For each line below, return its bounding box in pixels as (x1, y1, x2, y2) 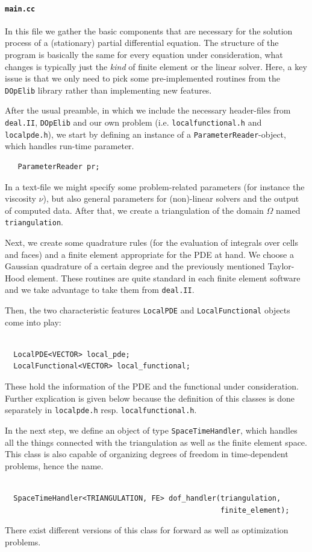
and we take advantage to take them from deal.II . (5, 283, 195, 296)
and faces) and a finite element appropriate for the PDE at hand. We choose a (5, 248, 294, 260)
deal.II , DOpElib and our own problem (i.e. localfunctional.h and (5, 116, 262, 129)
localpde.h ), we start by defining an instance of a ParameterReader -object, (5, 127, 286, 140)
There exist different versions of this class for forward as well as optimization (5, 524, 289, 536)
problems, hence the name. (5, 459, 104, 472)
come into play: (5, 315, 61, 328)
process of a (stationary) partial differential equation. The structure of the (5, 36, 279, 49)
